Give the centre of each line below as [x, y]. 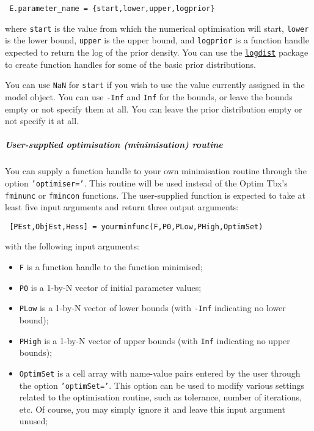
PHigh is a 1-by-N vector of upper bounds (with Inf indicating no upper [155, 340]
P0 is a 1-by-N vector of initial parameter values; [110, 287]
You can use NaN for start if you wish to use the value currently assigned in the [155, 85]
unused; [34, 421]
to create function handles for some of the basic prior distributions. [130, 64]
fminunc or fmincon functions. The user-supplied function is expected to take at [155, 195]
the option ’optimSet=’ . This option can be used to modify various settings [162, 385]
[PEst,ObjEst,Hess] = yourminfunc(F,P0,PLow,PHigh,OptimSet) [136, 227]
